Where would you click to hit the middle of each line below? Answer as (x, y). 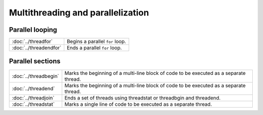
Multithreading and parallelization (79, 13)
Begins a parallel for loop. (96, 42)
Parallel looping (33, 30)
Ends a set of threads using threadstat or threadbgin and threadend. (143, 98)
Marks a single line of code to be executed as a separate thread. (138, 104)
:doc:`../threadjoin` (33, 98)
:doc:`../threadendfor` (37, 48)
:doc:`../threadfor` (32, 42)
